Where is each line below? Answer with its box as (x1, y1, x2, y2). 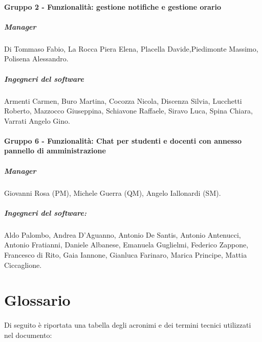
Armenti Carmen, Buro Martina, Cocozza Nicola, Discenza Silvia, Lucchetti (4, 95, 242, 106)
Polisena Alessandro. (4, 53, 69, 64)
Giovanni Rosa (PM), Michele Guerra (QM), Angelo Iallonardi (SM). (4, 187, 221, 198)
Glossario (4, 289, 71, 310)
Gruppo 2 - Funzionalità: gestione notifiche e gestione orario (4, 1, 222, 12)
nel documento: (4, 329, 52, 340)
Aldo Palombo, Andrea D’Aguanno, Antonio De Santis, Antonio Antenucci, (4, 229, 241, 240)
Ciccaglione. (4, 259, 42, 270)
